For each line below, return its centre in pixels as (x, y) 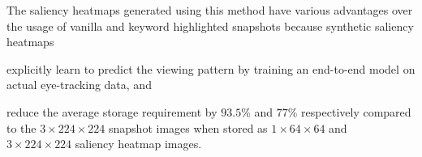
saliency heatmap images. (138, 144)
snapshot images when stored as (188, 127)
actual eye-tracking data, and (79, 85)
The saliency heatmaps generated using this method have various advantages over (210, 10)
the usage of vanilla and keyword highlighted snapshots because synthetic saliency (210, 25)
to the (22, 127)
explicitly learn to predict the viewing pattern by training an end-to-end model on (211, 68)
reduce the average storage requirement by (112, 111)
